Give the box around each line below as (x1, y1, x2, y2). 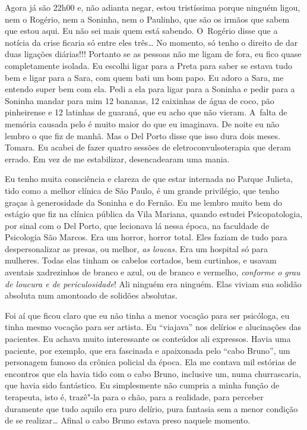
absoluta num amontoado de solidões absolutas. (5, 289, 178, 302)
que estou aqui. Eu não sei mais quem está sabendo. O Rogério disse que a (5, 24, 278, 37)
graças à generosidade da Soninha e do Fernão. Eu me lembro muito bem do (5, 196, 282, 208)
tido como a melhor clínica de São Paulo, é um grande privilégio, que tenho (5, 184, 279, 196)
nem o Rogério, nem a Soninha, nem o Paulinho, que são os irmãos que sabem (5, 12, 290, 25)
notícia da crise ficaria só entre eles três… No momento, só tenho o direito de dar (5, 36, 298, 48)
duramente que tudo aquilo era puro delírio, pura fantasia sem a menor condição (5, 402, 298, 415)
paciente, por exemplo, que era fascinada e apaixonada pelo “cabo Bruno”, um (5, 344, 290, 356)
